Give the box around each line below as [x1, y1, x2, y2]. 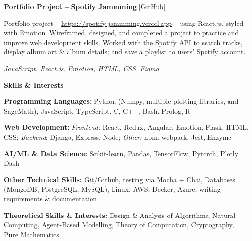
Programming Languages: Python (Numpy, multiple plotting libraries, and [4, 96, 239, 106]
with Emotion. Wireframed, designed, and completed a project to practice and [4, 27, 239, 38]
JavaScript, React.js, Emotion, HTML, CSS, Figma [4, 63, 159, 73]
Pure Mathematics [4, 229, 59, 239]
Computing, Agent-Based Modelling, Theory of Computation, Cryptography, [4, 219, 234, 230]
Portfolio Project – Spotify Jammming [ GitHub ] [4, 1, 166, 11]
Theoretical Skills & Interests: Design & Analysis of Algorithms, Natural [4, 210, 236, 220]
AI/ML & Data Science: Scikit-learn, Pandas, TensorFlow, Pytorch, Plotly [4, 148, 239, 158]
